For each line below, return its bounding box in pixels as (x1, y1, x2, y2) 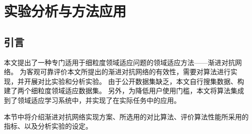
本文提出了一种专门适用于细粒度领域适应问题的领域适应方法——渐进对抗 (4, 57, 235, 67)
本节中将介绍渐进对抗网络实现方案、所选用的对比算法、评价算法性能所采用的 (4, 111, 249, 121)
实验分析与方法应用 (4, 1, 127, 21)
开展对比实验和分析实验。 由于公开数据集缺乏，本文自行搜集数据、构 (24, 76, 244, 86)
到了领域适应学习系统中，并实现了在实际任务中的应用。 (4, 95, 181, 105)
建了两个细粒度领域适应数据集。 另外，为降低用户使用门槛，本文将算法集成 (4, 85, 244, 96)
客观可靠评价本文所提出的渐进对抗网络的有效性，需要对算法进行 (26, 67, 231, 77)
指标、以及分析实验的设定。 (4, 121, 92, 131)
